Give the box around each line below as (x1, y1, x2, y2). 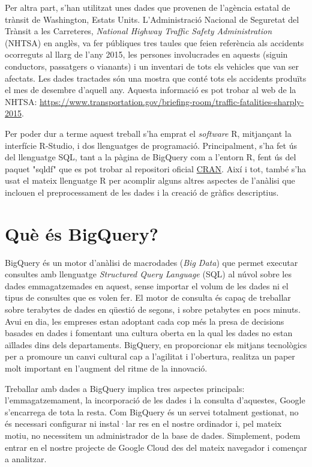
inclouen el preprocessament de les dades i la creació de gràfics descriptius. (5, 185, 279, 198)
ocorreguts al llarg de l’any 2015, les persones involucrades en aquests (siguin (5, 48, 288, 61)
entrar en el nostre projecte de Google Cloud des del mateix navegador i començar (5, 441, 307, 453)
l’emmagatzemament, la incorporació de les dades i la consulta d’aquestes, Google (5, 394, 305, 406)
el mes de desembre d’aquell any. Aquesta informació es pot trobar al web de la (5, 83, 296, 96)
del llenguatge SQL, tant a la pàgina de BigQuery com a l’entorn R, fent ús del (5, 151, 296, 163)
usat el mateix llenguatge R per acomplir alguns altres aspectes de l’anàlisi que (5, 174, 295, 187)
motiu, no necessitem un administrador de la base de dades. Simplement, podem (5, 429, 301, 441)
